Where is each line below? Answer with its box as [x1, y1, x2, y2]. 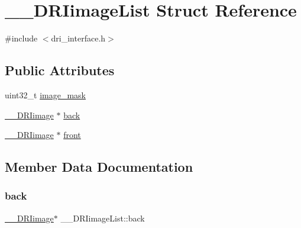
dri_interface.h [51, 32, 106, 44]
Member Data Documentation [5, 158, 193, 176]
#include [5, 32, 38, 44]
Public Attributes [5, 61, 115, 79]
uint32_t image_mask [5, 88, 86, 101]
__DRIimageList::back [60, 211, 145, 224]
